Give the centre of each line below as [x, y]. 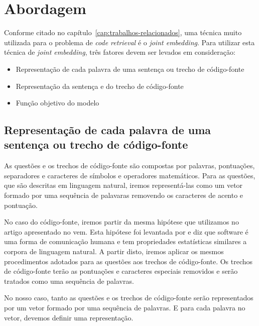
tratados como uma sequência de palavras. [69, 281]
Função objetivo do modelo [57, 103]
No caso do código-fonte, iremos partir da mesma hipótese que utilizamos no [121, 222]
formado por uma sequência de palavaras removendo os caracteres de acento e [124, 195]
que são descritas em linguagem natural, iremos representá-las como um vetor [123, 185]
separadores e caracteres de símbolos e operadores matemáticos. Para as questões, [130, 175]
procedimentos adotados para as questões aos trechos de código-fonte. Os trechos [128, 261]
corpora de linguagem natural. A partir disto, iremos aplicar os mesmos [114, 251]
